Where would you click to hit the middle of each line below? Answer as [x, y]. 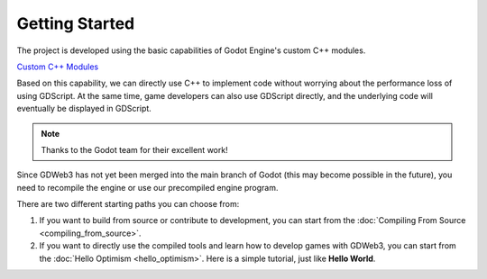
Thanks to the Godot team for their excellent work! [135, 149]
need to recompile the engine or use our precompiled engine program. [147, 187]
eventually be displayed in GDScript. [84, 109]
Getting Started [76, 23]
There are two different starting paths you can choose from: [128, 204]
